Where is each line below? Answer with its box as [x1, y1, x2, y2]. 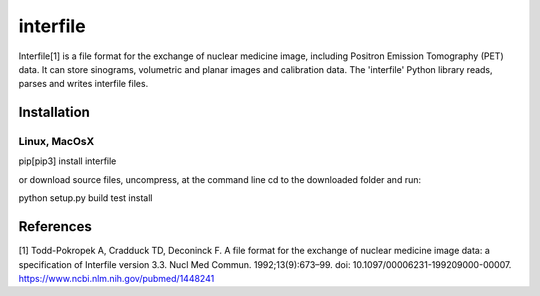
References [18, 218, 92, 235]
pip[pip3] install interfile [18, 155, 117, 167]
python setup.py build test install [18, 192, 153, 204]
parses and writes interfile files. [18, 78, 149, 90]
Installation [18, 104, 90, 121]
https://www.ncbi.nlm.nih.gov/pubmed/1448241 [18, 272, 215, 284]
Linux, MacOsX [18, 135, 95, 149]
